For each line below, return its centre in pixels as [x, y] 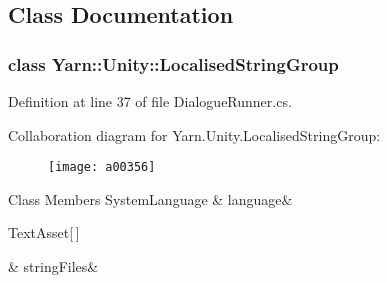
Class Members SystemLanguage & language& [150, 198]
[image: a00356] [102, 167]
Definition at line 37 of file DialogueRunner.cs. [150, 101]
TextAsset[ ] [44, 232]
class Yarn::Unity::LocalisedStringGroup [173, 63]
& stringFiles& [53, 266]
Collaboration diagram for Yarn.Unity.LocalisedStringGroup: [194, 134]
